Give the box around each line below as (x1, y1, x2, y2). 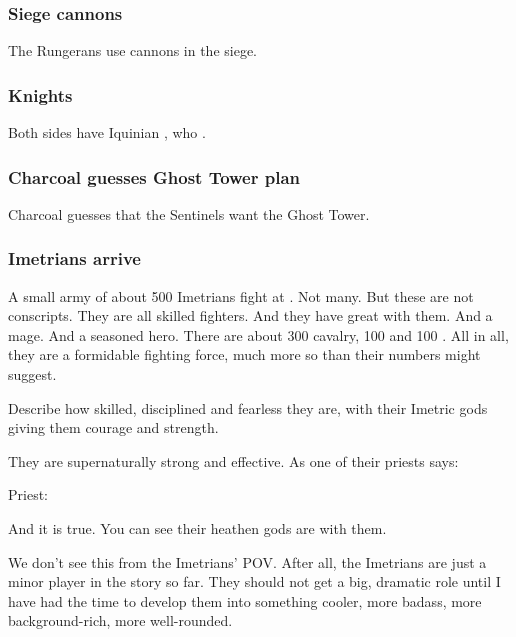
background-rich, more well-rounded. (8, 610, 233, 631)
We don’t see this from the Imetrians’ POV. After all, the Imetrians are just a (8, 551, 487, 572)
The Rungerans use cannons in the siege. (8, 40, 258, 61)
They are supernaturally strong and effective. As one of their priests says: (8, 450, 459, 471)
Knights (8, 82, 73, 107)
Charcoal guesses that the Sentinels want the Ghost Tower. (8, 203, 370, 224)
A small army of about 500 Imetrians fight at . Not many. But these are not (8, 285, 474, 306)
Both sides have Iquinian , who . (8, 122, 206, 143)
